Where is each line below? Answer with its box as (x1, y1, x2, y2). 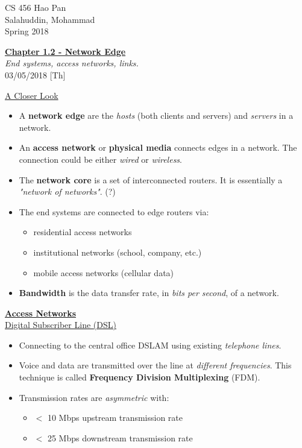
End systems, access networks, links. (5, 57, 139, 69)
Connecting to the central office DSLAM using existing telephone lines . (19, 338, 282, 351)
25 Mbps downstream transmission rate (47, 431, 193, 444)
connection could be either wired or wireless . (19, 153, 183, 165)
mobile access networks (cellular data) (33, 266, 174, 279)
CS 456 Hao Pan (5, 1, 66, 13)
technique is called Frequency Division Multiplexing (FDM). (19, 371, 260, 383)
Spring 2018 (5, 25, 49, 37)
